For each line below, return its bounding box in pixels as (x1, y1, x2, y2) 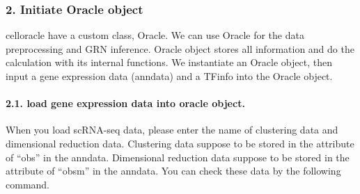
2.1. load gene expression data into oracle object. (6, 96, 245, 111)
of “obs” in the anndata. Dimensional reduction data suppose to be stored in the (6, 149, 350, 164)
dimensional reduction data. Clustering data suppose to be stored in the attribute (6, 136, 354, 150)
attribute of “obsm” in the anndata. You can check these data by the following (6, 163, 341, 178)
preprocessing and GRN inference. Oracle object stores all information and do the (6, 41, 354, 56)
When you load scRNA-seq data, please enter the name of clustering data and (6, 122, 338, 137)
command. (6, 177, 49, 191)
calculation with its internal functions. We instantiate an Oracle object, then (6, 55, 332, 70)
